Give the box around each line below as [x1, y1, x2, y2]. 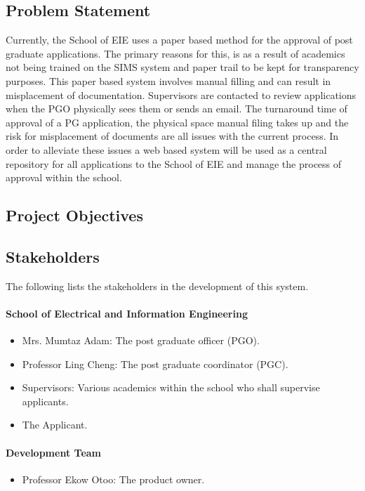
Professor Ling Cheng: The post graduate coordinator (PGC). [22, 356, 288, 371]
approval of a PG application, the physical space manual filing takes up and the [6, 114, 349, 129]
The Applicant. [22, 417, 88, 432]
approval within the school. [6, 170, 122, 185]
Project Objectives [6, 204, 143, 226]
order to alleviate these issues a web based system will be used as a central [6, 142, 327, 157]
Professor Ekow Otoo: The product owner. [22, 471, 205, 486]
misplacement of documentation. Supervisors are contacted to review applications [6, 87, 357, 102]
